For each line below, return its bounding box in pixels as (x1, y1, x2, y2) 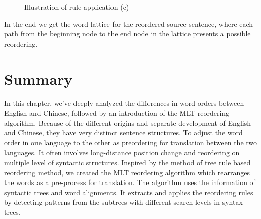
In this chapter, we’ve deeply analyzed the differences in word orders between (4, 97, 244, 108)
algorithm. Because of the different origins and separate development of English (4, 117, 251, 128)
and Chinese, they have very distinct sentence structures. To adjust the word (4, 127, 243, 138)
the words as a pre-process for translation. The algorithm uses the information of (4, 177, 255, 188)
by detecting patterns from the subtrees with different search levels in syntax (4, 197, 243, 207)
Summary (4, 68, 73, 89)
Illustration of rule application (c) (24, 2, 129, 12)
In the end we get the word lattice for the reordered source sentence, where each (4, 18, 253, 29)
